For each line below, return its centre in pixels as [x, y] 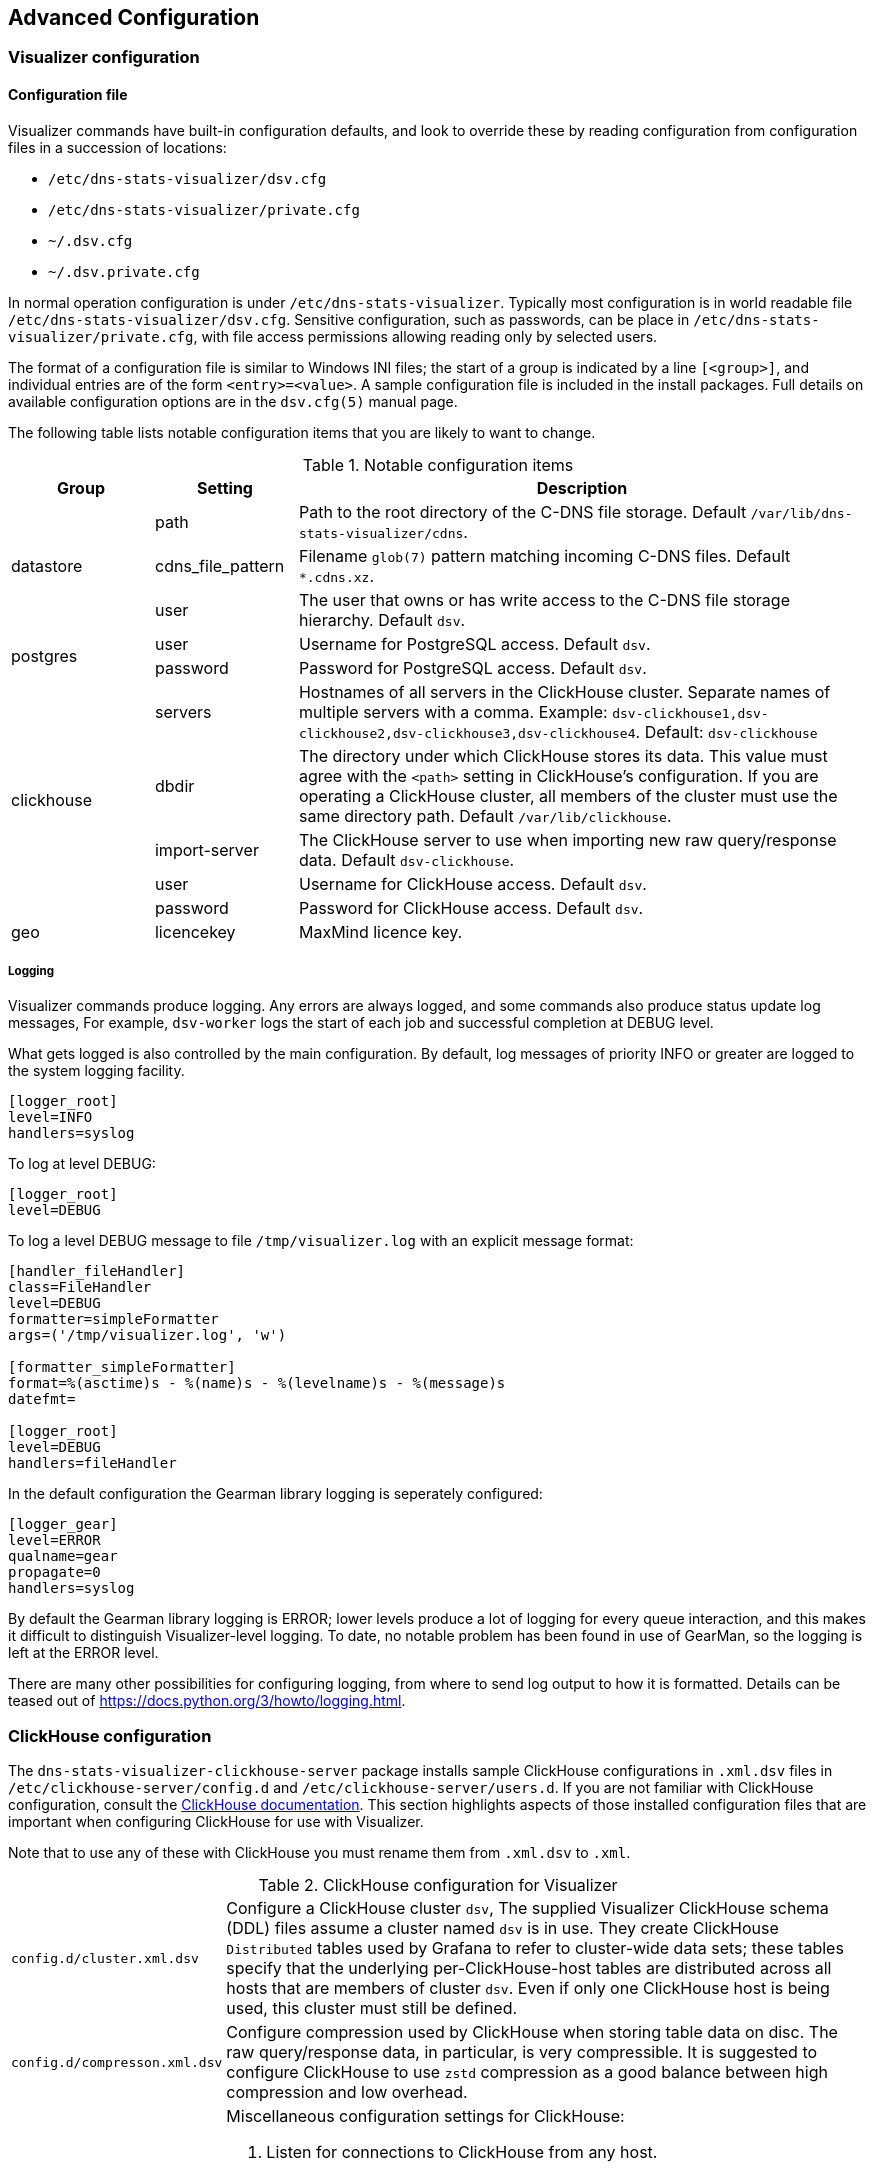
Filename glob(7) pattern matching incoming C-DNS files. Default [544, 555]
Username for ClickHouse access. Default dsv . [472, 883]
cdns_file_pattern [219, 565]
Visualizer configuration [104, 57]
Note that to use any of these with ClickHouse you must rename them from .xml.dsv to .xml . [319, 1853]
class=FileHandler [80, 1287]
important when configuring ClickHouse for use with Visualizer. [216, 1822]
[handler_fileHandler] [97, 1271]
